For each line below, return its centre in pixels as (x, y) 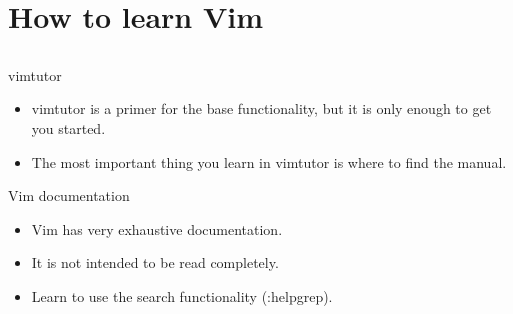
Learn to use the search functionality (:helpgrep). (182, 295)
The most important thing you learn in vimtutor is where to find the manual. (269, 161)
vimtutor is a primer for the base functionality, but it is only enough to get (261, 108)
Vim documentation (69, 195)
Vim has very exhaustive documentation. (157, 228)
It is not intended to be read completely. (155, 262)
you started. (68, 127)
